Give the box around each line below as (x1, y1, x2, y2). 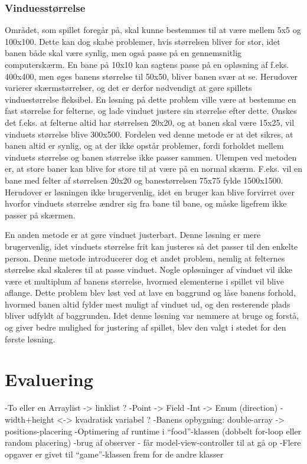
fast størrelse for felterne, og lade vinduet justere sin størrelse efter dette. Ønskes (5, 104, 297, 117)
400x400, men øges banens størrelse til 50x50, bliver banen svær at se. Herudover (5, 70, 298, 82)
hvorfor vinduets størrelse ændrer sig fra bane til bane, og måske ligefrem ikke (5, 197, 287, 210)
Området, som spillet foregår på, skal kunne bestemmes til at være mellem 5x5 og (5, 24, 301, 36)
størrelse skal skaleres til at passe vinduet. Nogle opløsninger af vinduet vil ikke (5, 263, 292, 276)
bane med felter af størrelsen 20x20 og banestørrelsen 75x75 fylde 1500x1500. (5, 174, 283, 186)
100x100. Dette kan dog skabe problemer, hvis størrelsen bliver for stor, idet (5, 35, 280, 47)
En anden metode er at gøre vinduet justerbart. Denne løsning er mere (5, 228, 261, 241)
